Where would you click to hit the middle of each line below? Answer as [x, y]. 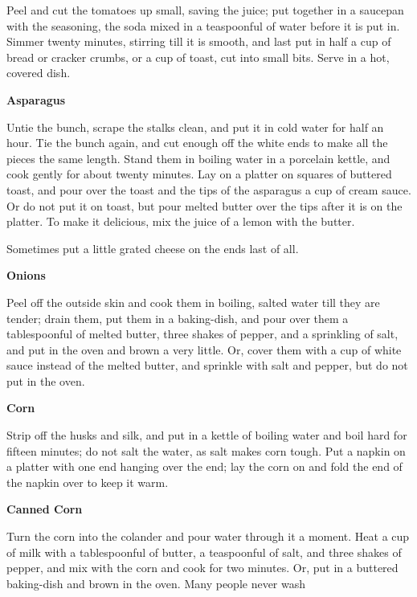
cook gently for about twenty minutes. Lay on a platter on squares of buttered [199, 174]
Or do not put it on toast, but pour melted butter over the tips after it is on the [204, 205]
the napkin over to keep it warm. [88, 482]
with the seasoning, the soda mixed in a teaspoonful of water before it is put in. [203, 25]
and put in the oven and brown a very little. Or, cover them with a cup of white [204, 349]
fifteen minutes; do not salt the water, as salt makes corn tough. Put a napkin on [206, 450]
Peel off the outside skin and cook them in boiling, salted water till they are [193, 302]
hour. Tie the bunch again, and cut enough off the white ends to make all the [197, 143]
